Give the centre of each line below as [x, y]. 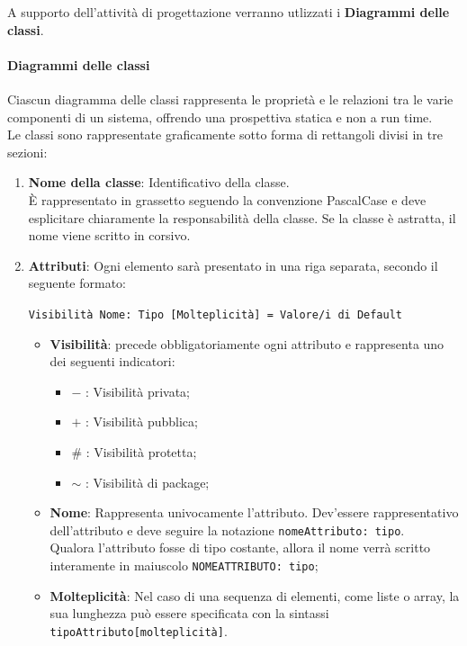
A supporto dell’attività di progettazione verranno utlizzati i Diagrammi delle [229, 12]
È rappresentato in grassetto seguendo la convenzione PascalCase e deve [227, 199]
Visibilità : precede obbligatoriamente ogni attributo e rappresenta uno [247, 343]
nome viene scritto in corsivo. [109, 235]
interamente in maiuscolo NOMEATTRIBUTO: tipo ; [184, 565]
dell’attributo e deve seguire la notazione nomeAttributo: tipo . [227, 529]
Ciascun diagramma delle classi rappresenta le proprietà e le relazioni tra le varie [230, 99]
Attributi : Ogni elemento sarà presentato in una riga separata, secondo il [233, 265]
